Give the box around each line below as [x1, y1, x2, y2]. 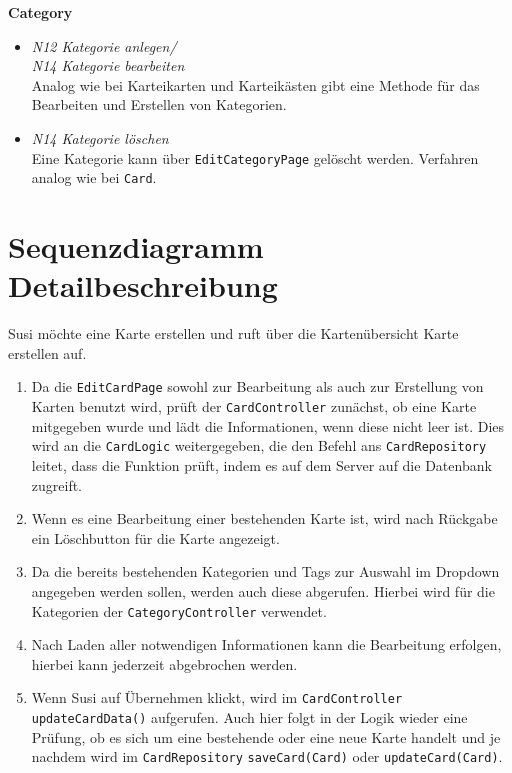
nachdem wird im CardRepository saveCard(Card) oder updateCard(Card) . [31, 746, 503, 767]
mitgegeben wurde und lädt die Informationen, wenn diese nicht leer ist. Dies [31, 415, 505, 436]
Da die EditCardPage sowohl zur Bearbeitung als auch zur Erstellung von [31, 376, 484, 397]
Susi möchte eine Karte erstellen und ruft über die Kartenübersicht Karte [8, 323, 459, 344]
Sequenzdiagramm [8, 226, 264, 267]
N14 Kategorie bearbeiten [31, 55, 185, 76]
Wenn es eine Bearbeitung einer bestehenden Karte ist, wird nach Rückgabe [31, 508, 498, 529]
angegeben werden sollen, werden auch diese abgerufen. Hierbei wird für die [31, 580, 495, 601]
